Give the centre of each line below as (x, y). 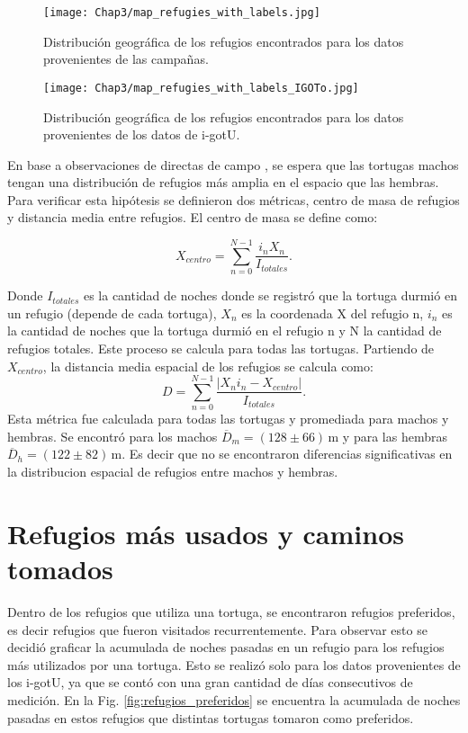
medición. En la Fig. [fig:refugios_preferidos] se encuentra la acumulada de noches (234, 699)
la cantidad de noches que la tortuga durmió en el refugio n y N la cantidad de (225, 331)
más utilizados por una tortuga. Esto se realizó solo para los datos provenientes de (234, 664)
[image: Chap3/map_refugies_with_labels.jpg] (182, 13)
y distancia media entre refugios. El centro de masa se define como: (193, 217)
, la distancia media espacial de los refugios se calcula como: (208, 366)
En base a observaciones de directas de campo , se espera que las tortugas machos (233, 164)
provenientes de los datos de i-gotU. (142, 134)
